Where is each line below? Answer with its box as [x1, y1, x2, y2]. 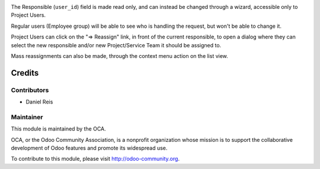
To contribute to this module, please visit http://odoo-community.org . [11, 155, 180, 162]
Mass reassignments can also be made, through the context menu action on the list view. [11, 52, 228, 59]
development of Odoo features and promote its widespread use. [11, 145, 168, 152]
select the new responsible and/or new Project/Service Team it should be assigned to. [11, 41, 222, 48]
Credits [11, 68, 39, 78]
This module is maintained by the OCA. [11, 125, 106, 132]
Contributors [11, 86, 49, 94]
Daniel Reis [25, 98, 53, 106]
